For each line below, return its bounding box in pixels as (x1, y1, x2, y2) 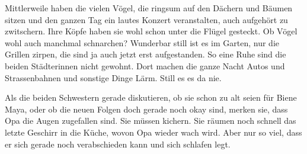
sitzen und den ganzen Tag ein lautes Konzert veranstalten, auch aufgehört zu (5, 13, 288, 25)
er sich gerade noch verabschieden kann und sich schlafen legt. (5, 137, 231, 150)
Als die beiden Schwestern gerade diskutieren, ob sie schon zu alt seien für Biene (5, 91, 297, 104)
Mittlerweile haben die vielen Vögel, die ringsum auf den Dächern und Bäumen (5, 2, 293, 14)
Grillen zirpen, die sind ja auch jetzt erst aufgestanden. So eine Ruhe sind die (5, 48, 286, 60)
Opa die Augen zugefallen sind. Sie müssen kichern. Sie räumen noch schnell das (5, 114, 296, 127)
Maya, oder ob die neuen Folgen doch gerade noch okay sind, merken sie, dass (5, 102, 288, 115)
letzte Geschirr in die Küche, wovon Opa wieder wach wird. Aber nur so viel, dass (5, 126, 302, 138)
